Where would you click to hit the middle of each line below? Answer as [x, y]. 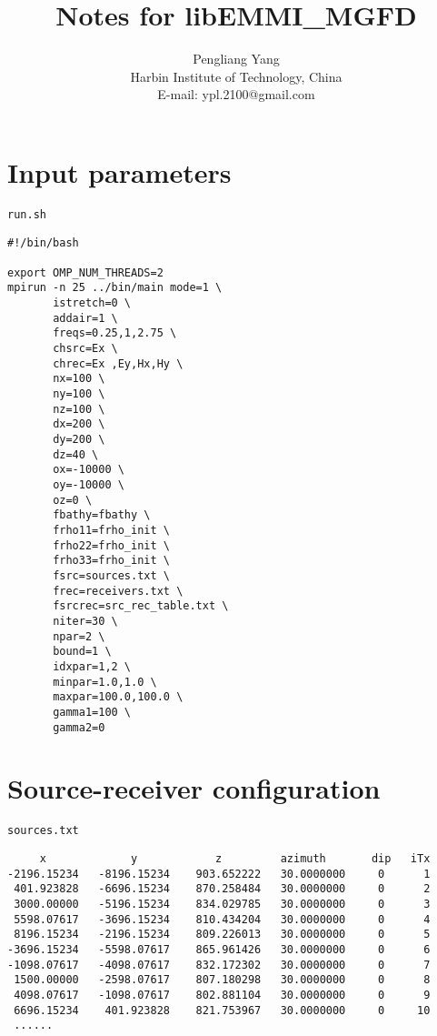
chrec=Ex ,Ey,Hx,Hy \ [118, 363]
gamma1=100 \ [92, 712]
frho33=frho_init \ [111, 561]
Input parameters [119, 171]
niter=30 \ [85, 621]
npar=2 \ [79, 636]
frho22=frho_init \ [111, 545]
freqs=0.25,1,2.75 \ [115, 333]
